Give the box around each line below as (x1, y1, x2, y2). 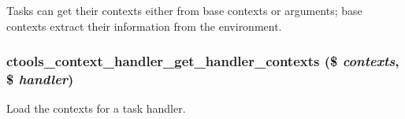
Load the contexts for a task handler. (6, 100, 186, 117)
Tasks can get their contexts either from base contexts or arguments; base (6, 2, 362, 18)
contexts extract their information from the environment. (6, 17, 282, 34)
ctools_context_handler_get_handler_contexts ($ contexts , (6, 51, 399, 71)
